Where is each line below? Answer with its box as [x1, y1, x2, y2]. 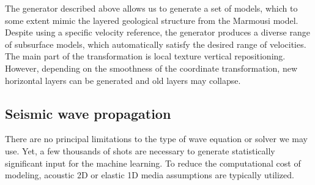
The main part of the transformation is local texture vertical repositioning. [5, 50, 286, 62]
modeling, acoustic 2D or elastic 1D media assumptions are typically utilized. [5, 168, 294, 181]
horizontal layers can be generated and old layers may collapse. [5, 74, 241, 86]
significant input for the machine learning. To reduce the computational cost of [5, 156, 301, 169]
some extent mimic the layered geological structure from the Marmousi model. [5, 13, 298, 26]
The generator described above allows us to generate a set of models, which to [5, 2, 298, 14]
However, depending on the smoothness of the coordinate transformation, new [5, 61, 298, 74]
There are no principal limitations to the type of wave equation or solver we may [5, 132, 308, 145]
